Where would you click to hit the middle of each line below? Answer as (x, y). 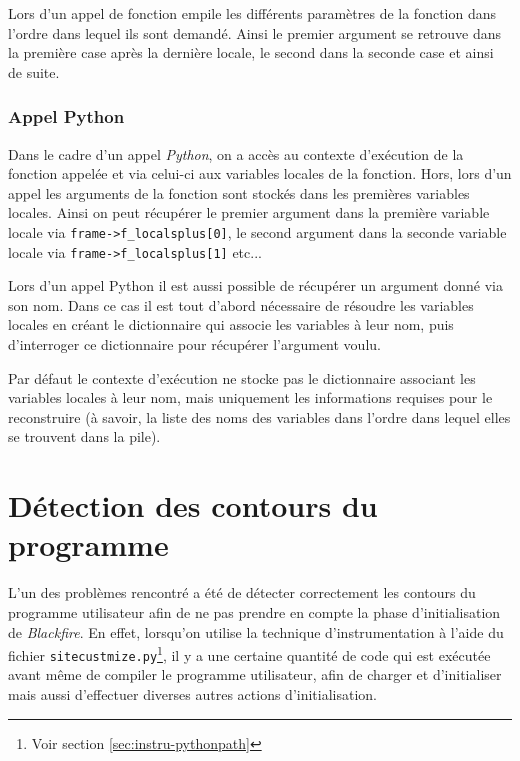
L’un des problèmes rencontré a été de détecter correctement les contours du (242, 592)
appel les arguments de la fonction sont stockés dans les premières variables (239, 192)
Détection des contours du (193, 505)
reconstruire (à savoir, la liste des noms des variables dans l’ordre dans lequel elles (259, 416)
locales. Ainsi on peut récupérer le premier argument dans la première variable (249, 212)
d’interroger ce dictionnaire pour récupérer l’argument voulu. (194, 344)
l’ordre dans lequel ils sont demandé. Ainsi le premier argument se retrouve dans (255, 32)
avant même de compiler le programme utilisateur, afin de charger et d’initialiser (255, 674)
